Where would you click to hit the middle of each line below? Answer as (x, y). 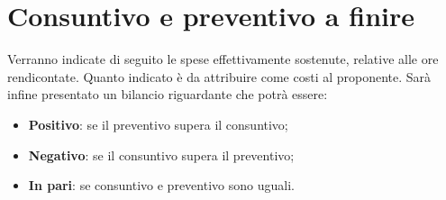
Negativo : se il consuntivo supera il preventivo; (161, 155)
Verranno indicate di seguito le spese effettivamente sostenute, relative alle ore (223, 59)
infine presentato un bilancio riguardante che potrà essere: (168, 94)
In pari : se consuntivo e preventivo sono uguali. (161, 185)
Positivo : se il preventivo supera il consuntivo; (158, 124)
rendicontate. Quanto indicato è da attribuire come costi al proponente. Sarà (219, 76)
